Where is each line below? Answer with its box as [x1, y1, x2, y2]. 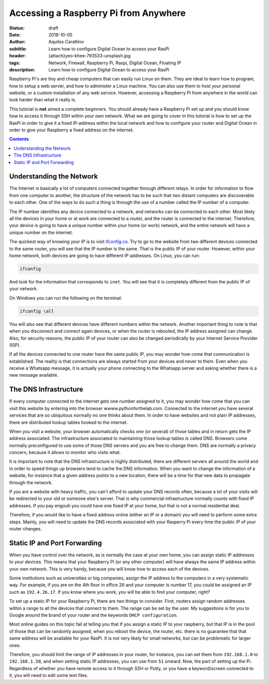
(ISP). [9, 342, 21, 348]
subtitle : [9, 45, 27, 52]
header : [9, 53, 26, 59]
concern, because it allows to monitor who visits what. [9, 450, 121, 456]
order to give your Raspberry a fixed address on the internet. [9, 127, 134, 133]
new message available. [9, 372, 59, 378]
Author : [9, 39, 26, 45]
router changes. [9, 526, 42, 531]
